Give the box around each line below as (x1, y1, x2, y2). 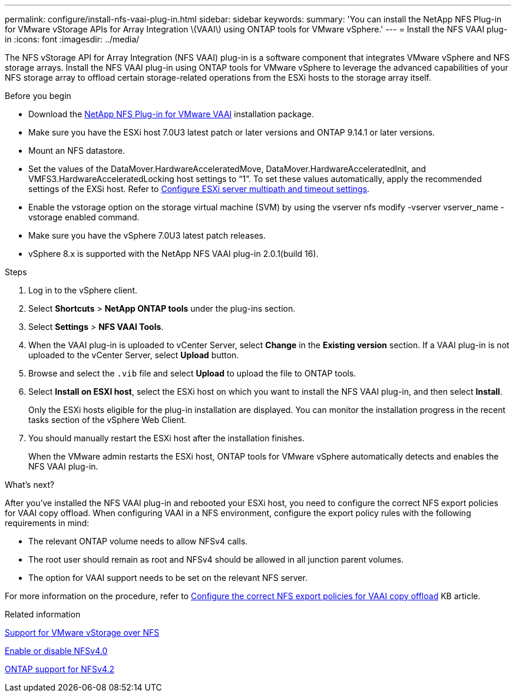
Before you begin (5, 91, 71, 101)
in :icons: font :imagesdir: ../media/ (5, 34, 140, 44)
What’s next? (5, 480, 55, 490)
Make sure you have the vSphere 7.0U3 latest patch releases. (28, 230, 266, 240)
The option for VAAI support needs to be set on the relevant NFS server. (28, 573, 307, 583)
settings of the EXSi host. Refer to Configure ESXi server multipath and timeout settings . (28, 184, 370, 194)
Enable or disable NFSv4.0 (5, 646, 108, 656)
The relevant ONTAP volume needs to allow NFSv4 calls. (28, 536, 248, 546)
